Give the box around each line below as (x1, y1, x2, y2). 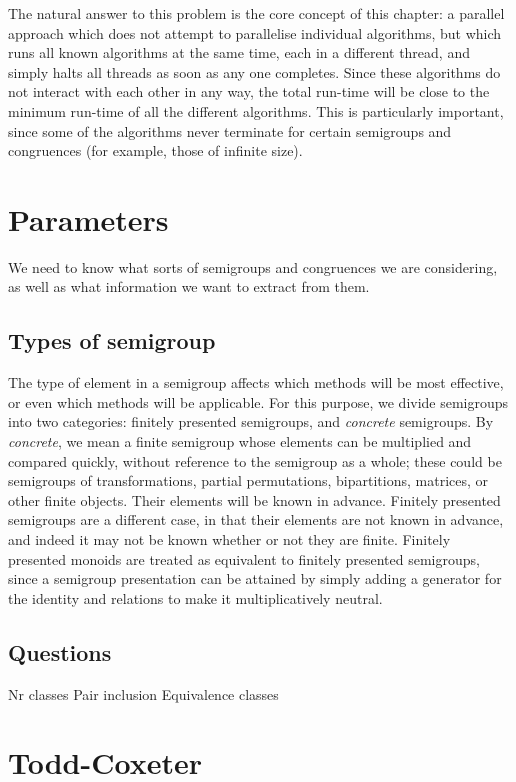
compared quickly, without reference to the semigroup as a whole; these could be (8, 450, 502, 471)
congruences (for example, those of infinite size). (8, 140, 303, 161)
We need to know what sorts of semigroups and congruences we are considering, (8, 256, 498, 277)
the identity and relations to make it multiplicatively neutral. (8, 587, 383, 608)
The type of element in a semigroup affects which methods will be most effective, (8, 372, 504, 393)
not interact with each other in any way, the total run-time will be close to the (8, 81, 490, 102)
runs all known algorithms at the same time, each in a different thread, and (8, 42, 470, 63)
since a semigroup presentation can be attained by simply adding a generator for (8, 568, 502, 589)
